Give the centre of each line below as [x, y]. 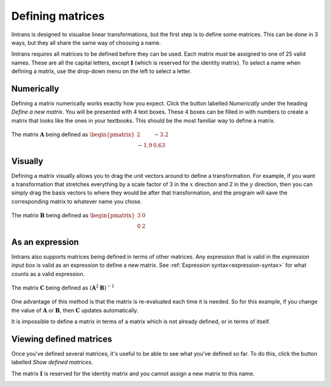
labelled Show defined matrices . [52, 362]
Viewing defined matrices [62, 339]
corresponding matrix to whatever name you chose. [77, 201]
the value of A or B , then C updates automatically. [75, 310]
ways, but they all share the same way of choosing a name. [86, 42]
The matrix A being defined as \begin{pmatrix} [73, 134]
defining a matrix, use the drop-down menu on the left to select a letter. [101, 71]
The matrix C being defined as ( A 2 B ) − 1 [63, 287]
